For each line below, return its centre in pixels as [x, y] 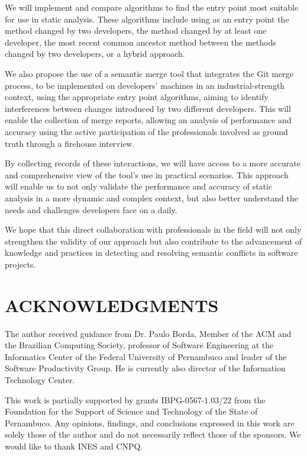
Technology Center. [40, 379]
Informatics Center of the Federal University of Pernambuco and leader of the [146, 356]
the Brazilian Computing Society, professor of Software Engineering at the [139, 345]
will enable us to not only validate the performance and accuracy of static [139, 186]
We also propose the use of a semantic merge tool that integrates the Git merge [149, 73]
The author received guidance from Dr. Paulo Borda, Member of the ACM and [148, 333]
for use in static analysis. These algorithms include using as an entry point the [147, 19]
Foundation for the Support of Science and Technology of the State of [131, 411]
